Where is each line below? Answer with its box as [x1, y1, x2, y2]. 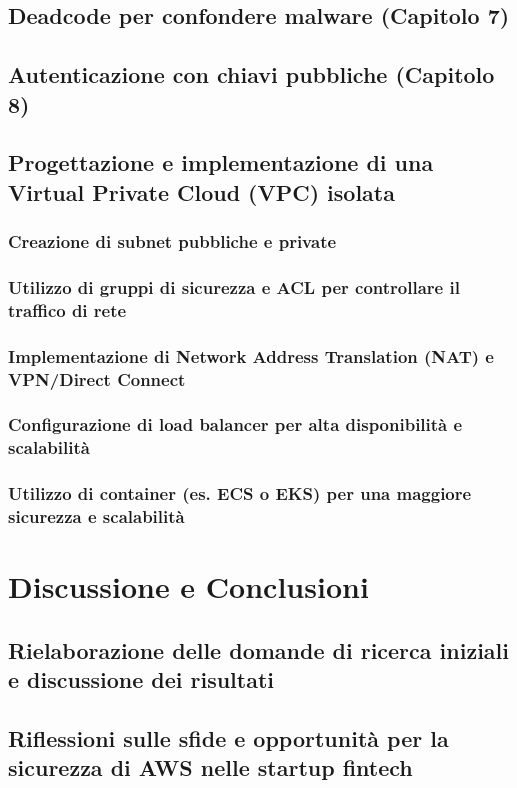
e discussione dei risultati [8, 664, 275, 695]
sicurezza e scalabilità [8, 504, 185, 529]
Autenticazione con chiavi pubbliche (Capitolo [8, 59, 495, 90]
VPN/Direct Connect [8, 366, 186, 391]
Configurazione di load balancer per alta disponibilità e [8, 412, 463, 437]
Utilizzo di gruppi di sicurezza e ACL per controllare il [8, 274, 460, 299]
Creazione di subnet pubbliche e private [8, 229, 337, 254]
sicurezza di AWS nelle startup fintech [8, 752, 413, 783]
